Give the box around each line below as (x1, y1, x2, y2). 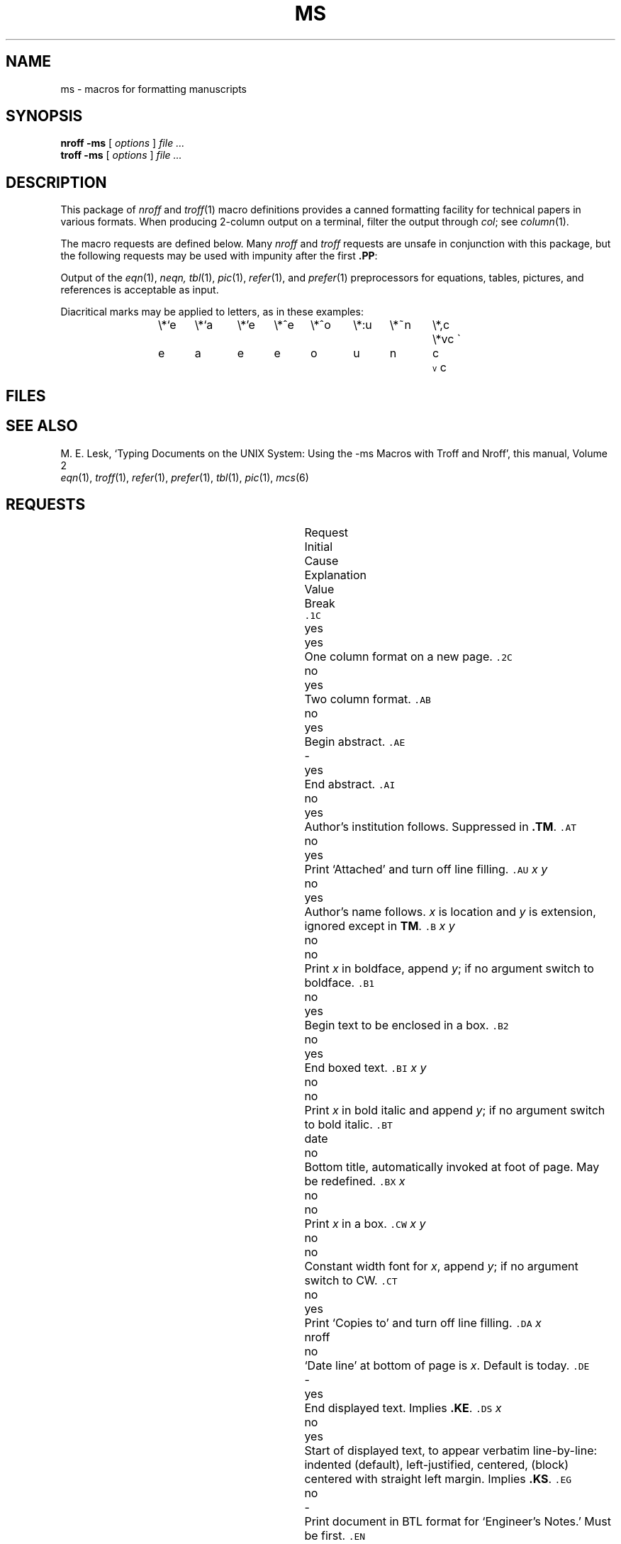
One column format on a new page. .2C (304, 649, 513, 664)
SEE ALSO (6, 417, 78, 435)
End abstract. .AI (304, 777, 396, 792)
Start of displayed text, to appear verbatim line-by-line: (304, 1443, 598, 1458)
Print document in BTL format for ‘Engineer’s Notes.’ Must (304, 1514, 611, 1529)
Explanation (304, 568, 367, 583)
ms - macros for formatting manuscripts (60, 82, 247, 95)
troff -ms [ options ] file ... (60, 149, 182, 162)
